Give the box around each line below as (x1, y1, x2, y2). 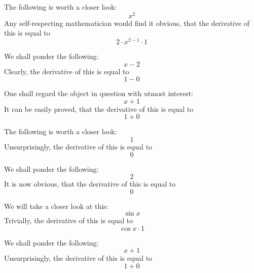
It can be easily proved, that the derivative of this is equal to (4, 103, 194, 114)
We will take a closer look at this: (4, 200, 108, 211)
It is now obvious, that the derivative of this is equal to (4, 178, 176, 189)
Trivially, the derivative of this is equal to (4, 215, 133, 226)
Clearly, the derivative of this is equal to (4, 66, 129, 76)
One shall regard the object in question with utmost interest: (4, 88, 193, 99)
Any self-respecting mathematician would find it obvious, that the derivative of (4, 17, 250, 28)
